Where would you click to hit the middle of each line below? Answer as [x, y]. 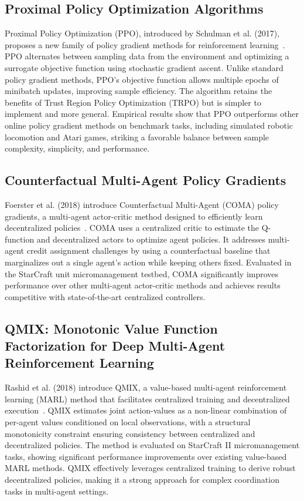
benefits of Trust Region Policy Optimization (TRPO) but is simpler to [133, 102]
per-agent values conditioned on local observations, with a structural [128, 422]
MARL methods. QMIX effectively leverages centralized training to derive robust [150, 468]
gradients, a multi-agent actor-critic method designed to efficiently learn [134, 216]
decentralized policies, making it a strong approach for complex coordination [142, 480]
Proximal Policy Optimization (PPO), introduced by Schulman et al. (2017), [142, 33]
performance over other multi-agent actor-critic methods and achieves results [143, 285]
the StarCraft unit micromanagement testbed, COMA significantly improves [142, 273]
